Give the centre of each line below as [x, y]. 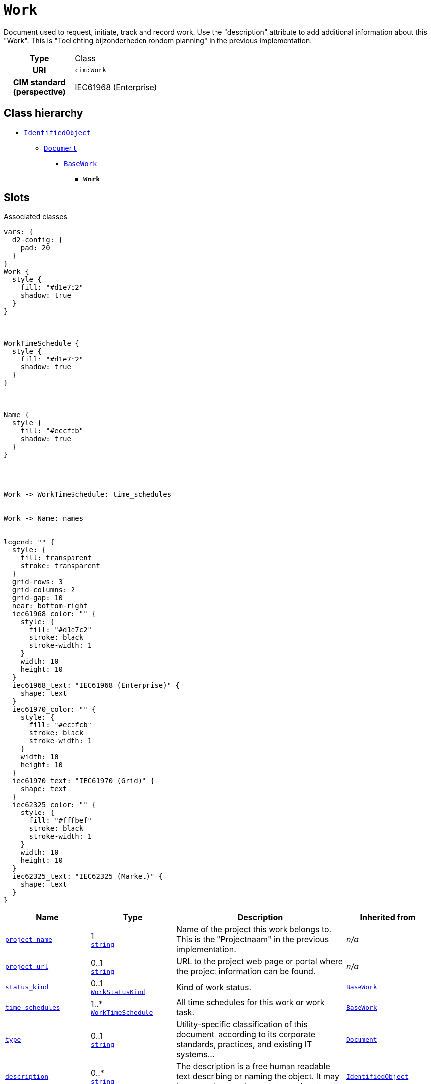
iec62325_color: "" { [54, 805]
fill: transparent [56, 558]
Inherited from [388, 918]
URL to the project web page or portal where [260, 961]
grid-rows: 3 [37, 582]
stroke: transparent [60, 566]
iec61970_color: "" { [54, 709]
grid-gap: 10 [37, 598]
